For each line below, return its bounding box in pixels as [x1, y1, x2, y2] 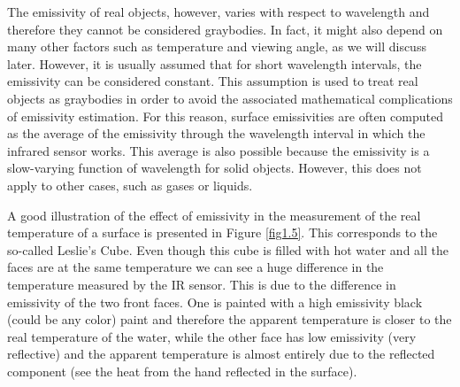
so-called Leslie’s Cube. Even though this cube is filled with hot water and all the [7, 240, 448, 259]
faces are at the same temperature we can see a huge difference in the [7, 258, 384, 276]
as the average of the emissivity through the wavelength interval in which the [7, 124, 425, 143]
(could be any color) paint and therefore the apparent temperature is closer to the [7, 310, 452, 329]
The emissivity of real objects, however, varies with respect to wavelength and [7, 3, 430, 20]
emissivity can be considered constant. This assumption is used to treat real [7, 72, 418, 90]
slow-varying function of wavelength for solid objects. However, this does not [7, 159, 422, 177]
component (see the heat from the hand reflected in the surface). [7, 361, 357, 380]
